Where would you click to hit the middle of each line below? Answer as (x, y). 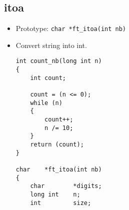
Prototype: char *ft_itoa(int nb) (71, 28)
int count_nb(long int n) (59, 61)
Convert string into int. (51, 45)
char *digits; (66, 186)
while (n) (46, 103)
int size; (61, 203)
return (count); (57, 145)
